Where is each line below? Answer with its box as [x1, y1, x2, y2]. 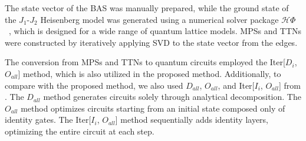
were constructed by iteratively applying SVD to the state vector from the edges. [5, 36, 298, 48]
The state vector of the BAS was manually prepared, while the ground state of [5, 2, 289, 14]
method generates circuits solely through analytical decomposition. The [43, 90, 301, 103]
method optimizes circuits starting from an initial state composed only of [21, 102, 285, 114]
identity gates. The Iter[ [5, 113, 91, 126]
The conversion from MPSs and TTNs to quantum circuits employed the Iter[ [5, 56, 285, 68]
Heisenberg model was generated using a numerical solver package [40, 13, 279, 25]
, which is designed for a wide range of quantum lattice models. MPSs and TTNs [9, 25, 302, 37]
